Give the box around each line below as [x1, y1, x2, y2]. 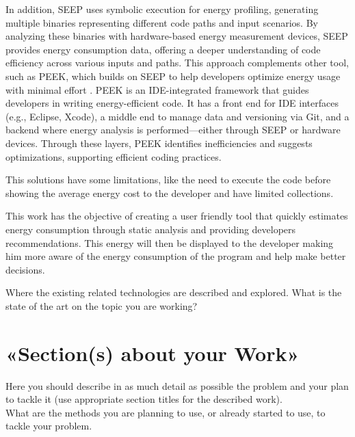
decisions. [5, 262, 45, 276]
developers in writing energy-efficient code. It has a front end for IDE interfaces [5, 96, 339, 110]
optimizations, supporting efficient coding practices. [5, 149, 222, 163]
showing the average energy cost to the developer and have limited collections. [5, 185, 334, 200]
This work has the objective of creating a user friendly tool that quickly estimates [5, 209, 348, 223]
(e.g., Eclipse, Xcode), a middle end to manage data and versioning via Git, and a [5, 109, 350, 123]
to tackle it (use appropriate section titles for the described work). [5, 392, 282, 406]
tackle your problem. [5, 419, 92, 433]
